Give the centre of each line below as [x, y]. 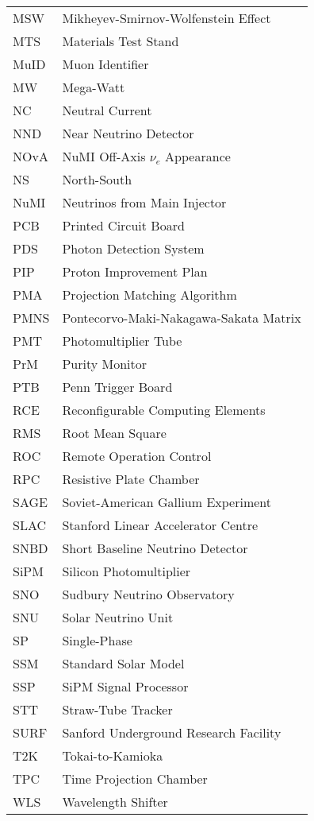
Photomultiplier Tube [122, 341]
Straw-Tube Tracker [117, 709]
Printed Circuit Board [123, 225]
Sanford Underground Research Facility [172, 732]
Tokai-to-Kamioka [113, 755]
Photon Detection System [133, 248]
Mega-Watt [94, 87]
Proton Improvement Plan [135, 271]
